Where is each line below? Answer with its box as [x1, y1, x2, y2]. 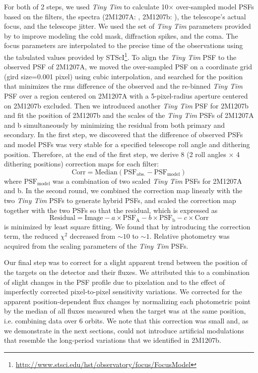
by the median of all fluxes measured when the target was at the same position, [4, 306, 246, 316]
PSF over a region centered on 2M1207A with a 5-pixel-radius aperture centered [4, 91, 248, 101]
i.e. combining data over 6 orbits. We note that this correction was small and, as [4, 315, 249, 325]
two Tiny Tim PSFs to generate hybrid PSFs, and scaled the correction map [4, 195, 236, 205]
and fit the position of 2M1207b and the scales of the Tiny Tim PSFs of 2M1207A [4, 110, 254, 120]
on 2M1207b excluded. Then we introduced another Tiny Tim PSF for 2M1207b [4, 100, 249, 110]
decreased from [69, 231, 116, 241]
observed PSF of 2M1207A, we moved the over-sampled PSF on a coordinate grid [4, 61, 253, 72]
